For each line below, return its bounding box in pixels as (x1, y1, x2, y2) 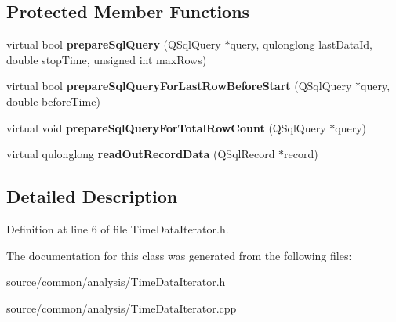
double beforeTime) (6, 92, 100, 109)
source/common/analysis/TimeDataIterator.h (6, 273, 226, 290)
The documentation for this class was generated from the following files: (6, 247, 352, 263)
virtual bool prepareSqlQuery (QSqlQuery (6, 36, 221, 52)
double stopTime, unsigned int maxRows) (6, 51, 207, 67)
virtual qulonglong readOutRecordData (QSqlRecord (6, 146, 275, 162)
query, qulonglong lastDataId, (230, 36, 373, 52)
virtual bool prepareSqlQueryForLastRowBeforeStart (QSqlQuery (6, 78, 352, 94)
